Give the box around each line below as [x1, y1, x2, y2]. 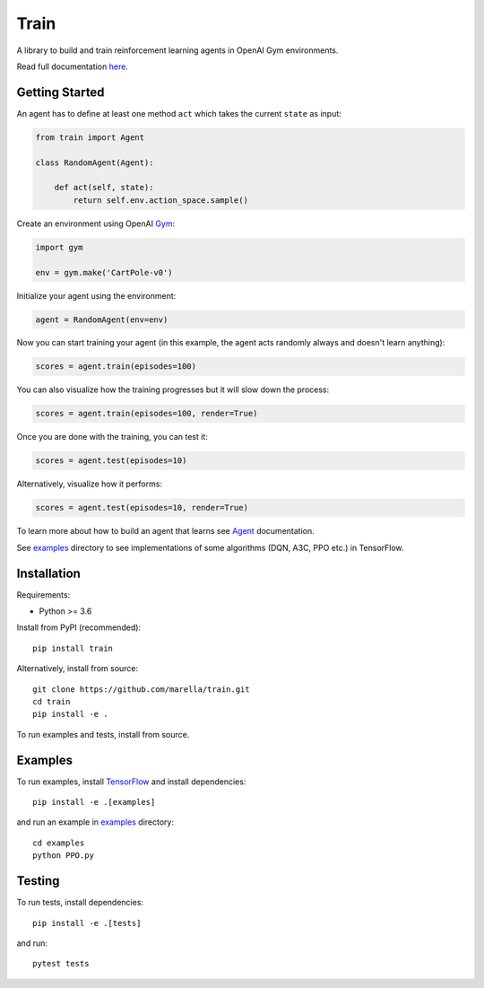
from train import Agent [35, 132, 145, 143]
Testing [16, 873, 60, 888]
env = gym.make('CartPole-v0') [35, 267, 174, 277]
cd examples [32, 837, 85, 848]
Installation [16, 565, 81, 581]
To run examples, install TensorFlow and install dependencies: [16, 776, 246, 787]
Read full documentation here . [16, 61, 129, 72]
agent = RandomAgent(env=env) [35, 314, 169, 325]
